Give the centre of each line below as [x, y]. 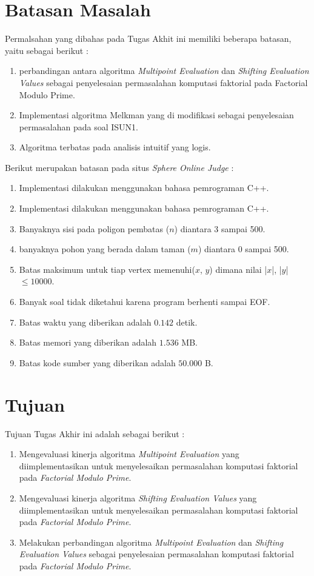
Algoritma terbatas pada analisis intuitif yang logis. [115, 147]
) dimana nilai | [238, 269]
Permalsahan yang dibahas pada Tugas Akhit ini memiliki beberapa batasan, [148, 39]
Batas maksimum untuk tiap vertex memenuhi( [107, 269]
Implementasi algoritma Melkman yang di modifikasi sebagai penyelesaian [156, 115]
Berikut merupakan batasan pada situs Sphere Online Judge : [119, 167]
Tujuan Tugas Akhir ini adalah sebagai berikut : [95, 433]
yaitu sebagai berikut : [47, 50]
